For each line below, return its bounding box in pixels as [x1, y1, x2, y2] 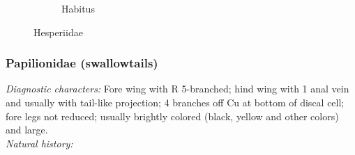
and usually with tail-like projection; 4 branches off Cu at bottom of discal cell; [6, 95, 345, 109]
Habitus [61, 1, 95, 15]
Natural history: [6, 136, 73, 150]
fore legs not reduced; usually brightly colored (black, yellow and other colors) [6, 108, 339, 123]
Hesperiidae [33, 24, 83, 39]
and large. [6, 122, 48, 137]
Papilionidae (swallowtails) [6, 54, 158, 72]
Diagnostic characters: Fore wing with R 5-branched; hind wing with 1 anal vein [6, 81, 349, 96]
